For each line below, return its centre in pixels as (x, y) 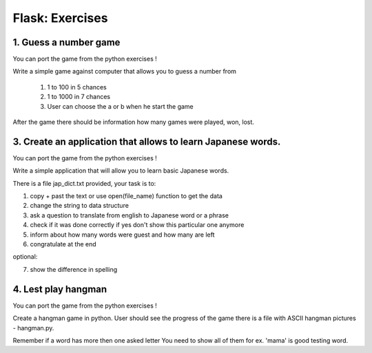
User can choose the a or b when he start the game (121, 106)
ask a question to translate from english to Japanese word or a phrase (130, 215)
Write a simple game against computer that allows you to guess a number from (125, 72)
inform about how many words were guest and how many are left (122, 235)
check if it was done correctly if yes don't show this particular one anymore (137, 225)
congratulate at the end (63, 244)
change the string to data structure (79, 206)
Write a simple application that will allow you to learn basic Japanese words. (121, 171)
